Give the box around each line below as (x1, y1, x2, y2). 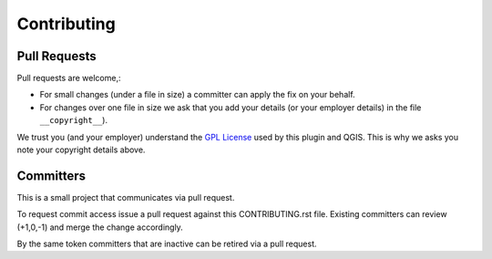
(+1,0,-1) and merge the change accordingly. (16, 222, 184, 233)
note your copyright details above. (16, 144, 146, 155)
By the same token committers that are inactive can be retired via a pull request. (16, 238, 318, 250)
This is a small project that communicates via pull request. (16, 192, 235, 202)
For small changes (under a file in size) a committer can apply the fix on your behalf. (39, 89, 355, 100)
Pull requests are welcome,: (16, 73, 121, 84)
